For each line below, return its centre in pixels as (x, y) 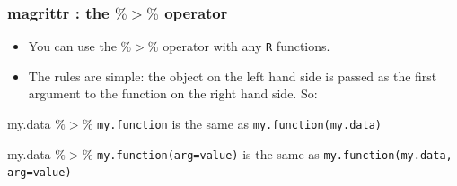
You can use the (72, 46)
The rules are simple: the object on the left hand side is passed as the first (233, 76)
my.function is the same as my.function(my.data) (239, 124)
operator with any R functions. (246, 46)
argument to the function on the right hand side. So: (173, 93)
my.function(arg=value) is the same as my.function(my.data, (274, 153)
